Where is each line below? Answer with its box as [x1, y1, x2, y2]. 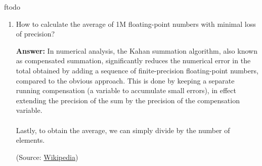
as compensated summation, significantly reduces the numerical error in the [16, 55, 251, 66]
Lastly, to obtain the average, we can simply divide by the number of [16, 124, 230, 135]
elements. [16, 135, 45, 145]
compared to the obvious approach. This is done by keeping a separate [16, 75, 235, 86]
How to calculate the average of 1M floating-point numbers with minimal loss [16, 18, 256, 29]
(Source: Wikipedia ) [16, 151, 78, 162]
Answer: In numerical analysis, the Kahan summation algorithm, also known [16, 45, 257, 56]
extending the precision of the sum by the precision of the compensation [16, 95, 240, 105]
